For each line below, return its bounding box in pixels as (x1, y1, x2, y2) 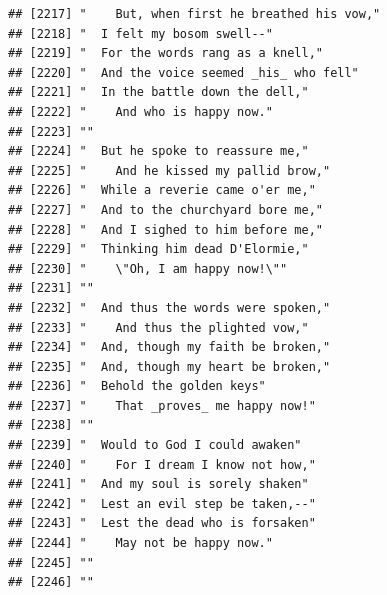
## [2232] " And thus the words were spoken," (8, 300, 331, 315)
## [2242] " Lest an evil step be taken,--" (8, 496, 316, 511)
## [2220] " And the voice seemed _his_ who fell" (8, 65, 359, 80)
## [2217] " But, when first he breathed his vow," (8, 7, 381, 21)
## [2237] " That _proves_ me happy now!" (8, 398, 316, 413)
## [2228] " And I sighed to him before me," (8, 222, 323, 237)
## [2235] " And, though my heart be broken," (8, 359, 331, 374)
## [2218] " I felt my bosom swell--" (8, 26, 273, 41)
